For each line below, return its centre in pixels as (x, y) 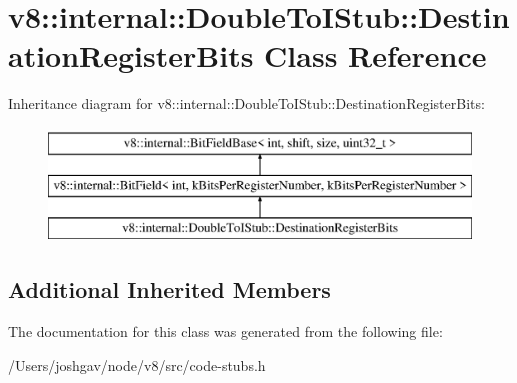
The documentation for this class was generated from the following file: (225, 331)
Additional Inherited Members (169, 289)
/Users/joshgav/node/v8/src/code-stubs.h (137, 364)
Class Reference (375, 55)
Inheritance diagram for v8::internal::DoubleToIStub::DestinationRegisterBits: (246, 103)
